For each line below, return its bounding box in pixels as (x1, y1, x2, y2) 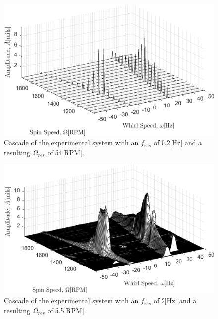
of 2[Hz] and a (153, 295, 197, 306)
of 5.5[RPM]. (47, 305, 86, 315)
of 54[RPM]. (47, 147, 84, 158)
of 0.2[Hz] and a (153, 137, 202, 148)
